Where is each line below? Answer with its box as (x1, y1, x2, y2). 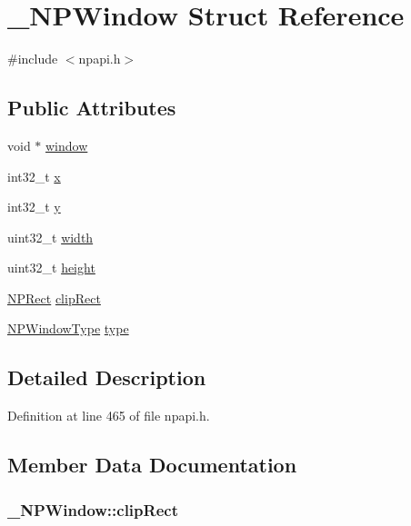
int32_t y (7, 197, 61, 216)
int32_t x (7, 166, 61, 185)
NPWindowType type (7, 319, 129, 338)
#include (7, 49, 58, 68)
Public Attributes (7, 94, 176, 122)
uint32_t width (7, 227, 94, 246)
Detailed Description (7, 363, 206, 392)
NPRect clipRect (7, 288, 101, 307)
